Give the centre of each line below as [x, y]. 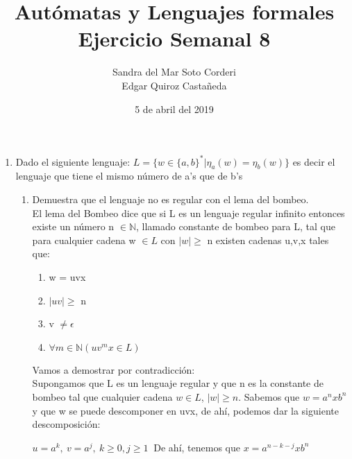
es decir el [314, 161]
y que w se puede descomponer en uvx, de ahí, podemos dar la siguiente [185, 410]
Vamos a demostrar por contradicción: [114, 369]
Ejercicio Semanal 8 [174, 38]
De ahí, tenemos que [197, 447]
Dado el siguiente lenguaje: [73, 161]
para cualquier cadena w [84, 240]
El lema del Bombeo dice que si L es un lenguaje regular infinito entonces [188, 213]
